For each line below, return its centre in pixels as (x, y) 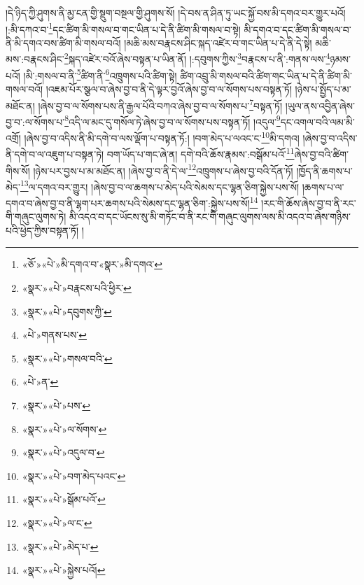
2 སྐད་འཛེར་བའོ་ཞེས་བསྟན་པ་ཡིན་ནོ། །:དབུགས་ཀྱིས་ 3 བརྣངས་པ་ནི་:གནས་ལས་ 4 (197, 58)
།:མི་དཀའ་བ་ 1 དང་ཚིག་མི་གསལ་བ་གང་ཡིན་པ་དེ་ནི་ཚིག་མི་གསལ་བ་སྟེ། (123, 28)
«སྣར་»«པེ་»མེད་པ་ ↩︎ (60, 546)
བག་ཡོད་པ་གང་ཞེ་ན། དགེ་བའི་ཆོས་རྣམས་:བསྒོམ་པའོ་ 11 (201, 153)
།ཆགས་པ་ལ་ (323, 186)
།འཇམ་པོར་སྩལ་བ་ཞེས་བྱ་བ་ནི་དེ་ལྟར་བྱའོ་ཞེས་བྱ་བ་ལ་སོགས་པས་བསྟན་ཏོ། (169, 89)
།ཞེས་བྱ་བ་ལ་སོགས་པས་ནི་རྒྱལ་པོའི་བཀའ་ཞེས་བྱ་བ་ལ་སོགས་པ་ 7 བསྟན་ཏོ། (160, 104)
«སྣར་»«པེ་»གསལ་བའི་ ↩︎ (67, 358)
